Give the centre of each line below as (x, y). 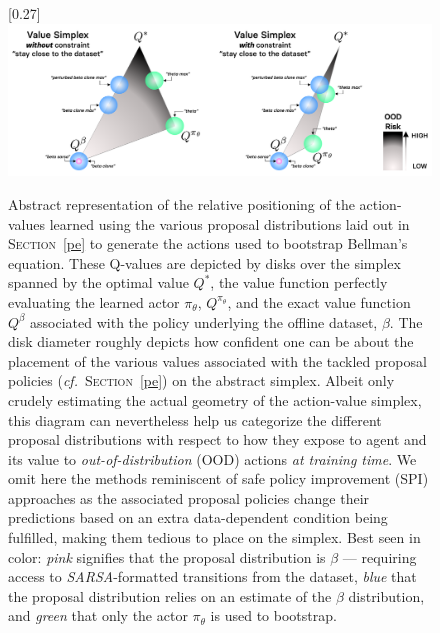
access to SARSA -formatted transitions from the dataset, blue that (212, 576)
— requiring (379, 556)
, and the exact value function (319, 301)
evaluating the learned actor (94, 301)
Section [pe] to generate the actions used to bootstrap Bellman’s (208, 243)
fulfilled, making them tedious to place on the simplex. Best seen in (214, 537)
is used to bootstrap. (273, 615)
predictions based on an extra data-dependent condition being (198, 517)
